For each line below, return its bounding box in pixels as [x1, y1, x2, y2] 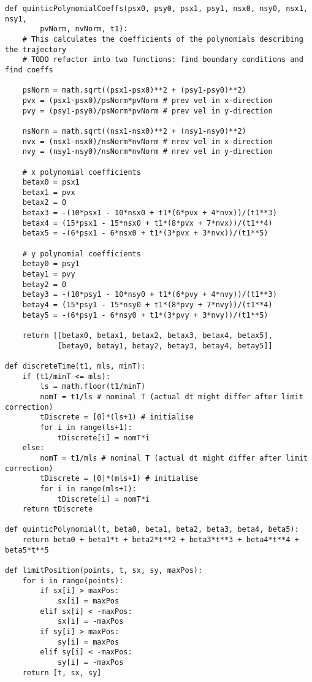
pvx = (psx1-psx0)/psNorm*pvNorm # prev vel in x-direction [22, 96, 273, 105]
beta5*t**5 [5, 545, 49, 554]
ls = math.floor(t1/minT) [40, 382, 146, 391]
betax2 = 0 [22, 198, 67, 207]
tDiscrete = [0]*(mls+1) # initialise [40, 474, 198, 483]
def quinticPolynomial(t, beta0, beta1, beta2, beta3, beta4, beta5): [5, 525, 299, 534]
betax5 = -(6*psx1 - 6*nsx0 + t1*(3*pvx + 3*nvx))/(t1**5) [22, 229, 268, 238]
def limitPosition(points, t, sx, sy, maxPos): [5, 566, 203, 575]
